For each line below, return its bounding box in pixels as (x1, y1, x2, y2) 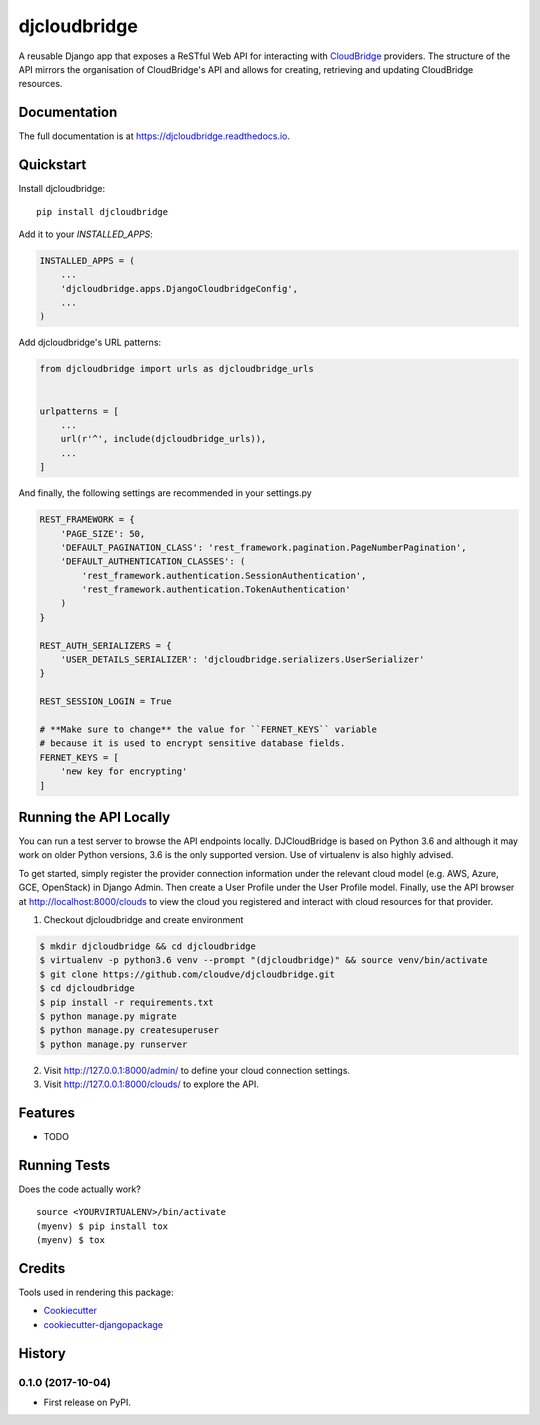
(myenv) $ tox (36, 1235, 105, 1246)
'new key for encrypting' (60, 766, 188, 777)
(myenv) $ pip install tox (36, 1220, 169, 1232)
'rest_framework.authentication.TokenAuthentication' (81, 584, 351, 595)
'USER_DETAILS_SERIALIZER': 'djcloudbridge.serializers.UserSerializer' (60, 654, 425, 665)
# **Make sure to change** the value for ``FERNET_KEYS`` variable (39, 724, 378, 735)
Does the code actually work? (18, 1183, 142, 1195)
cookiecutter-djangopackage (43, 1318, 164, 1330)
